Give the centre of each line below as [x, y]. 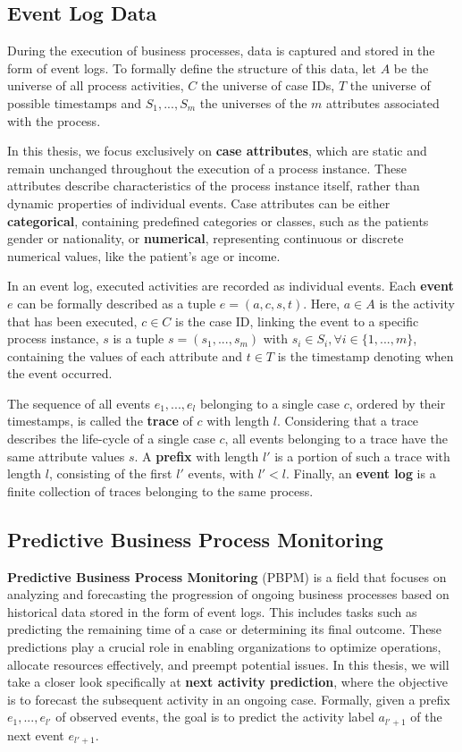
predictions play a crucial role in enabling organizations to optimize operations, [224, 647]
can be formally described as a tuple [117, 303]
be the [411, 68]
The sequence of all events [79, 403]
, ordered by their [397, 403]
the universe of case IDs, [268, 85]
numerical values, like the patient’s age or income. [144, 255]
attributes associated [383, 102]
